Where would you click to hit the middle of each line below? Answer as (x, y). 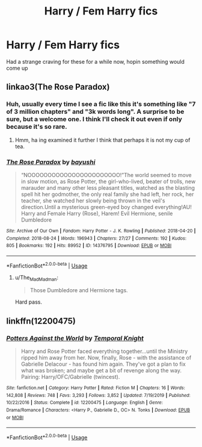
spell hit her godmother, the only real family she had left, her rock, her (107, 194)
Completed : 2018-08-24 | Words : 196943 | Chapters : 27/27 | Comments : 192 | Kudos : (96, 238)
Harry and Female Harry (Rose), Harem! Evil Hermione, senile (97, 213)
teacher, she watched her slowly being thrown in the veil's (93, 201)
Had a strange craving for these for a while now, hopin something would (96, 61)
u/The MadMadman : (37, 278)
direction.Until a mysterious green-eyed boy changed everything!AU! (106, 207)
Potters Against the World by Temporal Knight (75, 338)
